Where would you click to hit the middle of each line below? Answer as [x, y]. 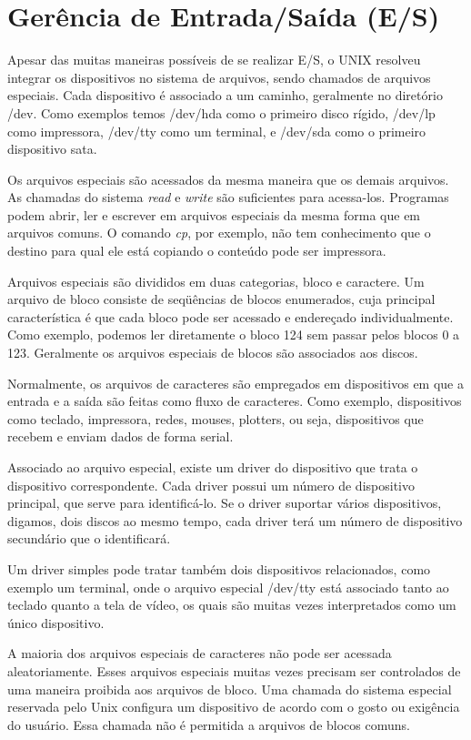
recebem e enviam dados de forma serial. [120, 436]
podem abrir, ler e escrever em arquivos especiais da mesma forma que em [214, 214]
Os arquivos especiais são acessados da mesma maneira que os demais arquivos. [228, 179]
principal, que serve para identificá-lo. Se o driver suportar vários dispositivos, [225, 503]
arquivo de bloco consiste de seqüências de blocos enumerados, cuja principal [221, 299]
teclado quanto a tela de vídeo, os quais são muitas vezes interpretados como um [232, 605]
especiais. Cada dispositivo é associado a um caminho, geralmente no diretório [225, 95]
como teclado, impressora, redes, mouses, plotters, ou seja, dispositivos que [215, 418]
